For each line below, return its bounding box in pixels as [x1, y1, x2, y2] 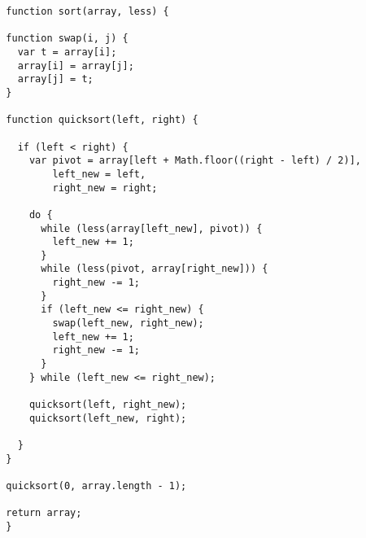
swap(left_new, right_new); [52, 317, 204, 330]
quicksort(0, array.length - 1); [6, 479, 187, 492]
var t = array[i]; [17, 46, 117, 58]
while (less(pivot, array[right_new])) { [41, 263, 268, 275]
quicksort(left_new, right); [28, 412, 187, 424]
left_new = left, [52, 168, 146, 180]
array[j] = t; [17, 73, 94, 85]
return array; [6, 507, 82, 519]
